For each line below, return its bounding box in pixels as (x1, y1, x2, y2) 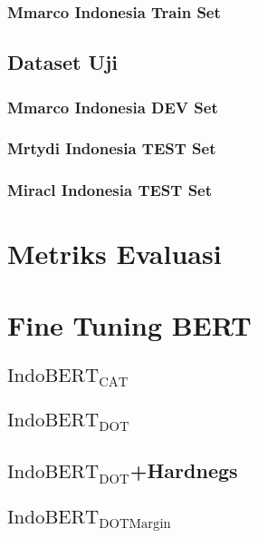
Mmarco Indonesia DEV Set (7, 95, 218, 118)
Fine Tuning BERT (7, 306, 252, 343)
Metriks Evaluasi (7, 235, 222, 272)
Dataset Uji (7, 48, 119, 76)
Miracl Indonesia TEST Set (7, 179, 213, 201)
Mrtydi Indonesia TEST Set (7, 137, 216, 160)
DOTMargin (99, 517, 171, 532)
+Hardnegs (129, 456, 238, 484)
